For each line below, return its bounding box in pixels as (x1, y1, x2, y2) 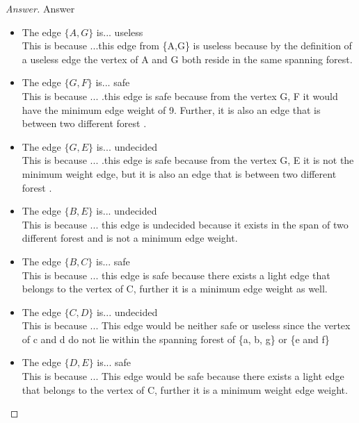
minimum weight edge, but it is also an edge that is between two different (22, 166, 337, 181)
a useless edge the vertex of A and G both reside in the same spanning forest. (22, 51, 353, 66)
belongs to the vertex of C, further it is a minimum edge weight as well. (22, 281, 328, 296)
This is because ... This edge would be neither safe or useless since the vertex (22, 318, 351, 333)
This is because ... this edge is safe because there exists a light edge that (22, 267, 330, 282)
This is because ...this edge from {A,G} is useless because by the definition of (22, 38, 352, 53)
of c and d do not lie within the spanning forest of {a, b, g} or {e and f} (22, 331, 330, 346)
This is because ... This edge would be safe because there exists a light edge (22, 369, 344, 383)
